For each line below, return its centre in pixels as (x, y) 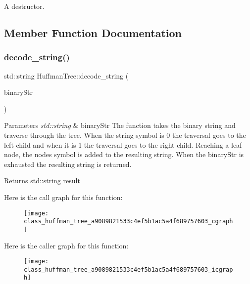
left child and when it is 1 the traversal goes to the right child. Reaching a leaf (123, 144)
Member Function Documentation (93, 32)
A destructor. (24, 6)
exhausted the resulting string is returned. (68, 164)
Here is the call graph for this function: (63, 197)
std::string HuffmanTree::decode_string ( (66, 75)
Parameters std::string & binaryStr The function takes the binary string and (120, 125)
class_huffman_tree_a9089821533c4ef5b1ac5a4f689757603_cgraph (128, 222)
